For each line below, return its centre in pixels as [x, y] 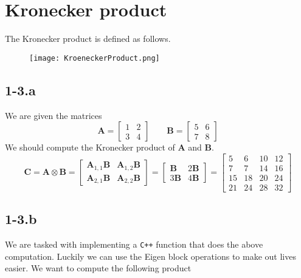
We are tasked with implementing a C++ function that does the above [134, 244]
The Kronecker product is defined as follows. [88, 39]
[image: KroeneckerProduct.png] [95, 58]
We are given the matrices [54, 115]
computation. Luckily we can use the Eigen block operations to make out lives [150, 256]
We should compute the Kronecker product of [90, 147]
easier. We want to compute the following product [98, 268]
